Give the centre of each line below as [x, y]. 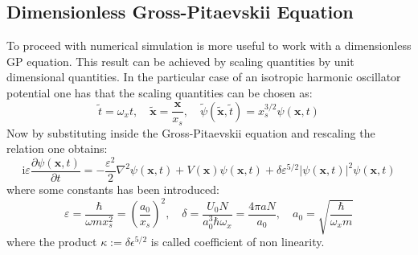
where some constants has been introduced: [113, 189]
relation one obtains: [57, 148]
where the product [52, 241]
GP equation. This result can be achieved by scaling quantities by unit [180, 61]
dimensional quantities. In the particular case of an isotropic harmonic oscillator [204, 77]
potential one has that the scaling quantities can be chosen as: [160, 92]
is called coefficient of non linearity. [238, 241]
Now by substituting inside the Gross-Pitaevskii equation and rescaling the [191, 132]
